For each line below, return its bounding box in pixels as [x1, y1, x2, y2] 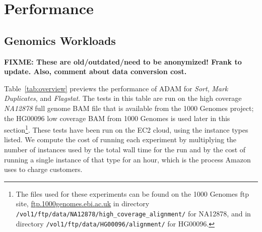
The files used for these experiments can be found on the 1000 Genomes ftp [16, 188, 249, 199]
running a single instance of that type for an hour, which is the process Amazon [4, 154, 251, 164]
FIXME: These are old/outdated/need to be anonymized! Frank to [4, 56, 242, 67]
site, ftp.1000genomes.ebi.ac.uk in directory [16, 198, 150, 209]
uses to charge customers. [4, 164, 83, 175]
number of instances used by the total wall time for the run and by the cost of [4, 144, 246, 154]
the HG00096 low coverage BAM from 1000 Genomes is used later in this [4, 112, 230, 123]
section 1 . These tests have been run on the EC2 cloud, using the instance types [4, 123, 248, 135]
